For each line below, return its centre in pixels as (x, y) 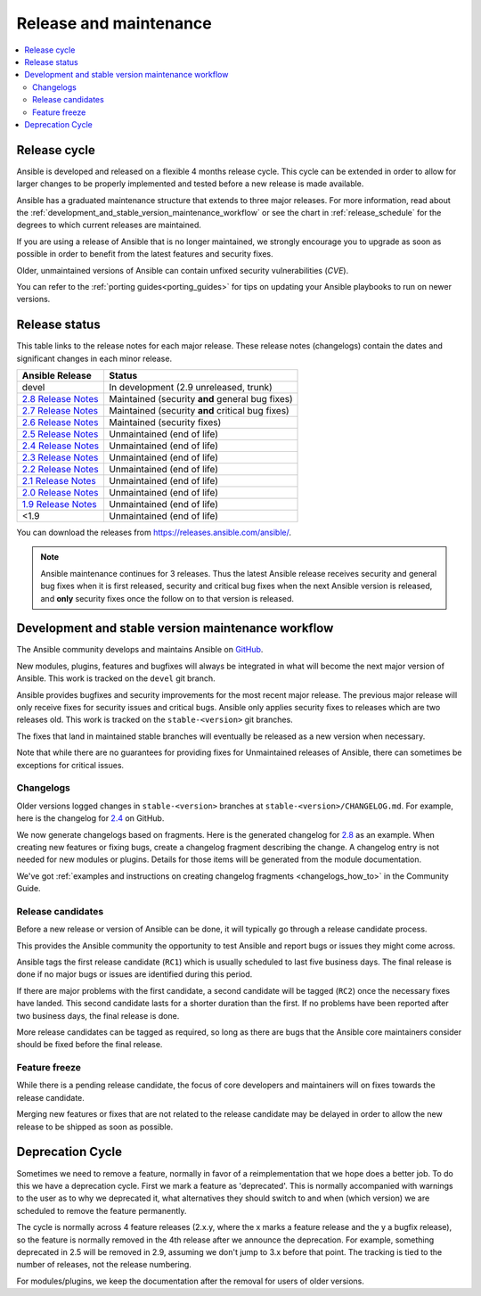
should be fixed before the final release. (90, 1045)
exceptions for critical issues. (70, 765)
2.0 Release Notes (60, 492)
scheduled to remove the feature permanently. (102, 1210)
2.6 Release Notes (60, 422)
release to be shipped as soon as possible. (95, 1127)
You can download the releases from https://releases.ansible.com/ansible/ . (154, 532)
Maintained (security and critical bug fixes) (199, 410)
